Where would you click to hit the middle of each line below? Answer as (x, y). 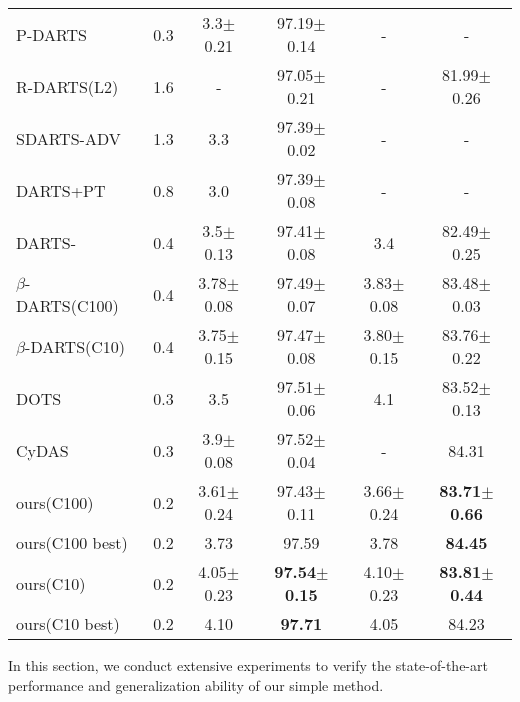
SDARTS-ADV (68, 138)
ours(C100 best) (72, 542)
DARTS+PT (61, 190)
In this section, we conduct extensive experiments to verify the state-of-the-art (248, 665)
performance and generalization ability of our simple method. (196, 684)
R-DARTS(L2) (67, 86)
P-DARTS (51, 34)
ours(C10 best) (68, 623)
